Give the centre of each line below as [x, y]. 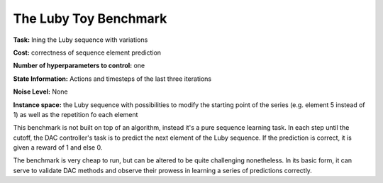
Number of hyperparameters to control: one [79, 66]
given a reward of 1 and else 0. [58, 148]
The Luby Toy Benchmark [90, 18]
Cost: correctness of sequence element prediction [87, 52]
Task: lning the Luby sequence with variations [81, 40]
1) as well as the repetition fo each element [76, 114]
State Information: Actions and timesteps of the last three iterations [112, 79]
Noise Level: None [40, 91]
